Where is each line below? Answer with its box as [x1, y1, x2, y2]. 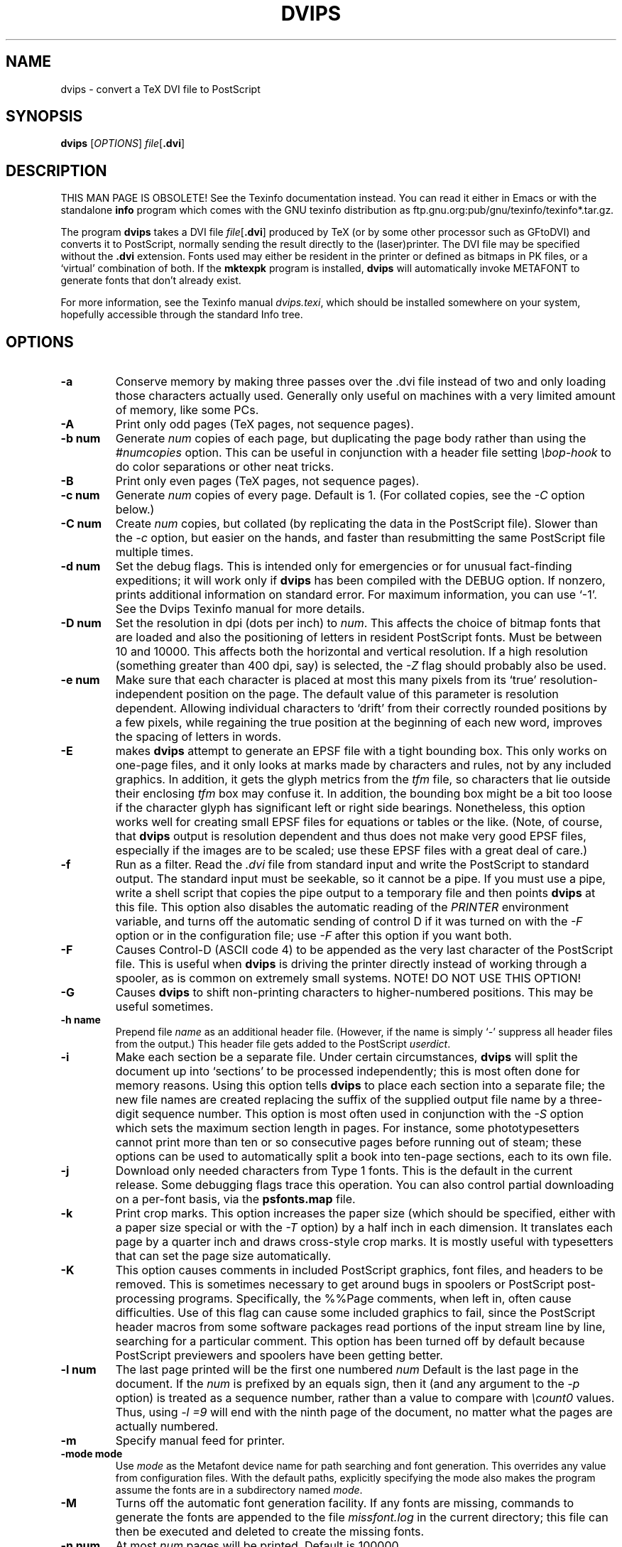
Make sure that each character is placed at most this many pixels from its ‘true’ [115, 673, 537, 688]
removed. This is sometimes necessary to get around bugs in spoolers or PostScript [115, 1277, 564, 1292]
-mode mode [60, 1448, 123, 1460]
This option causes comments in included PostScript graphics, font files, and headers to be [115, 1263, 604, 1278]
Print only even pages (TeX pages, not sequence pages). [115, 474, 420, 489]
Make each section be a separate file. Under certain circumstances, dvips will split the [115, 1050, 578, 1065]
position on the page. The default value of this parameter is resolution [186, 687, 559, 702]
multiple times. [115, 545, 194, 560]
